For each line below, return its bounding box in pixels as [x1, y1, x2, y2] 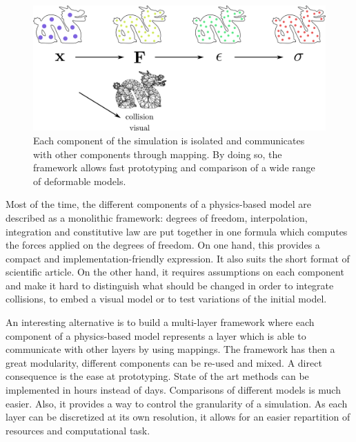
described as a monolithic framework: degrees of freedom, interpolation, [6, 210, 308, 224]
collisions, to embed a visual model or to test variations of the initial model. [6, 291, 327, 306]
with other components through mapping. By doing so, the [33, 146, 282, 161]
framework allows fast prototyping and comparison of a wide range [33, 160, 315, 175]
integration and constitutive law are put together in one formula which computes [6, 224, 348, 238]
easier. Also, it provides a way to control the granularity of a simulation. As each [6, 396, 348, 410]
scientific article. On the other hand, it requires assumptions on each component [6, 265, 344, 279]
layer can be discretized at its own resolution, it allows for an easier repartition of [6, 410, 350, 424]
